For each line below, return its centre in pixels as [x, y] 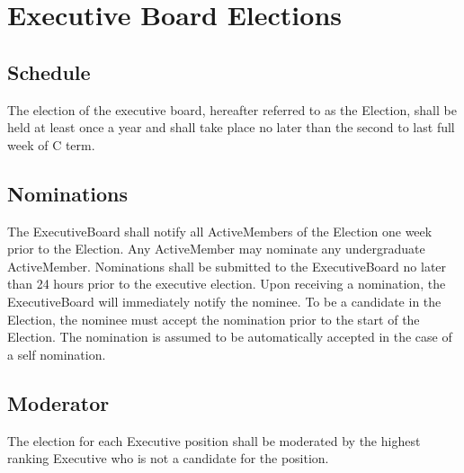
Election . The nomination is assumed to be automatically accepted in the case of [230, 337]
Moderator [58, 402]
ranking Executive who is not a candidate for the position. [168, 458]
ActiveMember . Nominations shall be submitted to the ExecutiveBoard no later [227, 266]
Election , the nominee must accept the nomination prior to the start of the [214, 319]
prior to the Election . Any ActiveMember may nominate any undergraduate [216, 249]
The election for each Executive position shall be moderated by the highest [214, 440]
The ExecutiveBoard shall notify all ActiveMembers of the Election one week [220, 231]
